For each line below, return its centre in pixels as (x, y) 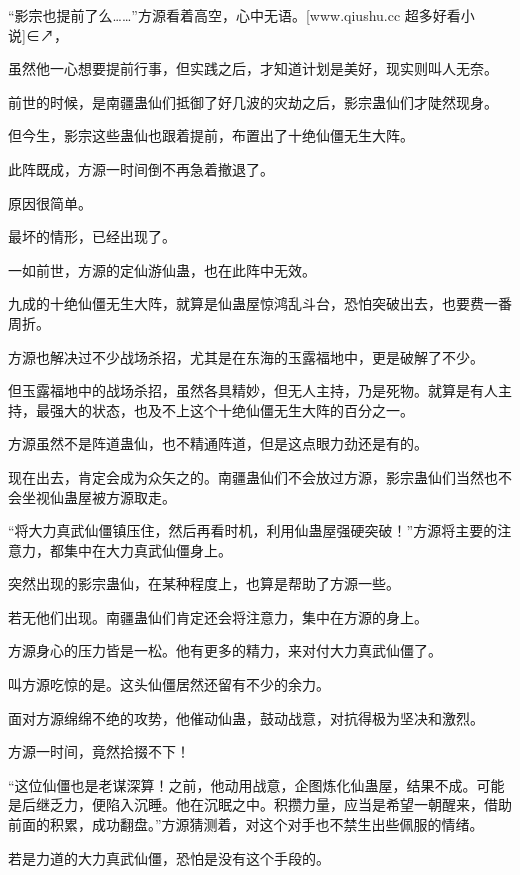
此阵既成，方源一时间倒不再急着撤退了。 (141, 168)
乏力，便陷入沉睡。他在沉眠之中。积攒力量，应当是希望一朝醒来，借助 (280, 804)
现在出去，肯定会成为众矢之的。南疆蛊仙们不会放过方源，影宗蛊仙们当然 (246, 476)
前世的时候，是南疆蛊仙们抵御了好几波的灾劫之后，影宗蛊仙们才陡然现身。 (253, 101)
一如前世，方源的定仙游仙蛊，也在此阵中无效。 (162, 269)
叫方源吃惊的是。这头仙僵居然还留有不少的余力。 (169, 684)
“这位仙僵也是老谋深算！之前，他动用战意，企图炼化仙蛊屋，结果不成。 (242, 784)
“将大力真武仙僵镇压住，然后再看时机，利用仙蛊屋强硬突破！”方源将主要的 (253, 530)
